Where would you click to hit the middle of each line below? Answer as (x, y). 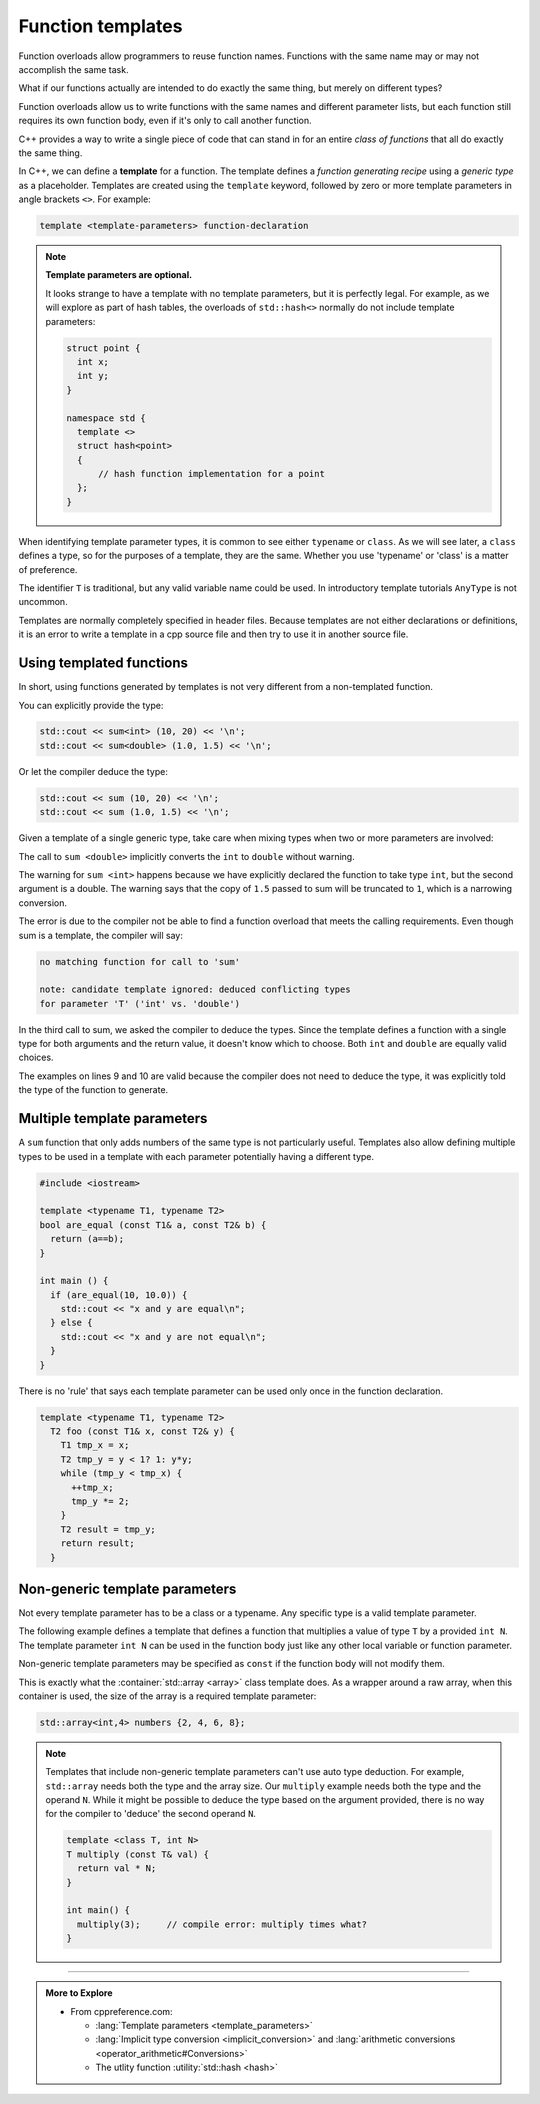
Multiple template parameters (113, 1118)
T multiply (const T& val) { (138, 1854)
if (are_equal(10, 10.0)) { (119, 1294)
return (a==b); (87, 1239)
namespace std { (106, 418)
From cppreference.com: (122, 2011)
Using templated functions (103, 663)
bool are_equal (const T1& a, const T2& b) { (153, 1224)
